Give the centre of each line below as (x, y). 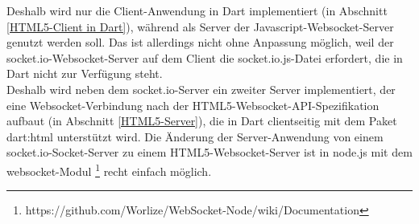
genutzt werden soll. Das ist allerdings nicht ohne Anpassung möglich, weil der (200, 42)
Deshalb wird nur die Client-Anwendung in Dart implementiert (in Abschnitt (197, 10)
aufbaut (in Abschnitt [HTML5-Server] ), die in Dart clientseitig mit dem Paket (202, 121)
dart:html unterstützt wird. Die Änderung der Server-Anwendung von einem (195, 136)
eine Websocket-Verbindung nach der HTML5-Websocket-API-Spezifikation (193, 105)
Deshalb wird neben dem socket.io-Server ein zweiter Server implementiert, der (201, 89)
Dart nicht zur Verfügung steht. (85, 73)
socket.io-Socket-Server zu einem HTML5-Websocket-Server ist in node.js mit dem (209, 152)
